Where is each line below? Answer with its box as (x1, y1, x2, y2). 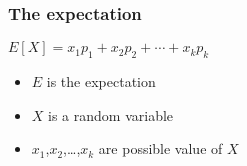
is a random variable (48, 104, 174, 125)
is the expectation (46, 71, 156, 92)
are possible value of (98, 138, 223, 159)
